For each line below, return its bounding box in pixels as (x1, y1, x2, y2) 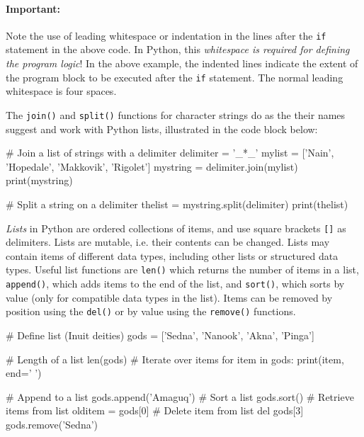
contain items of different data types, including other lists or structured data (6, 248, 339, 263)
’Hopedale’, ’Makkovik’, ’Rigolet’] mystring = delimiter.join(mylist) (6, 159, 298, 174)
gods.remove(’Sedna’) (6, 416, 98, 431)
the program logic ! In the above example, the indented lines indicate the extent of (6, 56, 358, 71)
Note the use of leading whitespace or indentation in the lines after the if (6, 28, 326, 42)
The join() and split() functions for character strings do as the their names (6, 107, 346, 122)
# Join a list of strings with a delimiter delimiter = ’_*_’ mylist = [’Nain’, (6, 145, 334, 160)
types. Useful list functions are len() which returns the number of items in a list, (6, 262, 359, 277)
